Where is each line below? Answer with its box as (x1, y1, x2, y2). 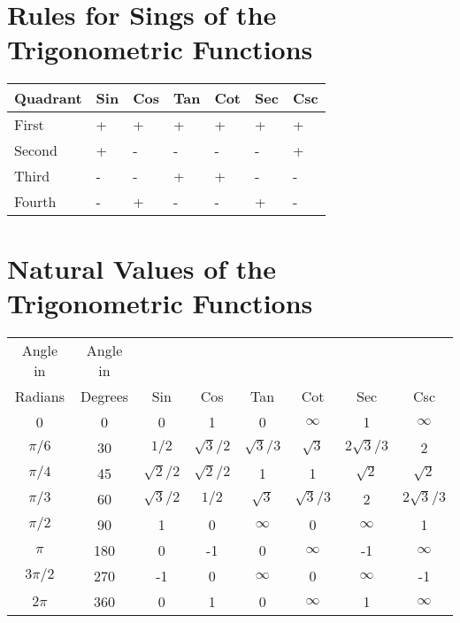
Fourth (14, 191, 57, 212)
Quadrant (14, 88, 82, 109)
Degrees (80, 385, 129, 406)
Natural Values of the (7, 250, 276, 286)
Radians (14, 385, 65, 406)
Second (14, 140, 57, 161)
